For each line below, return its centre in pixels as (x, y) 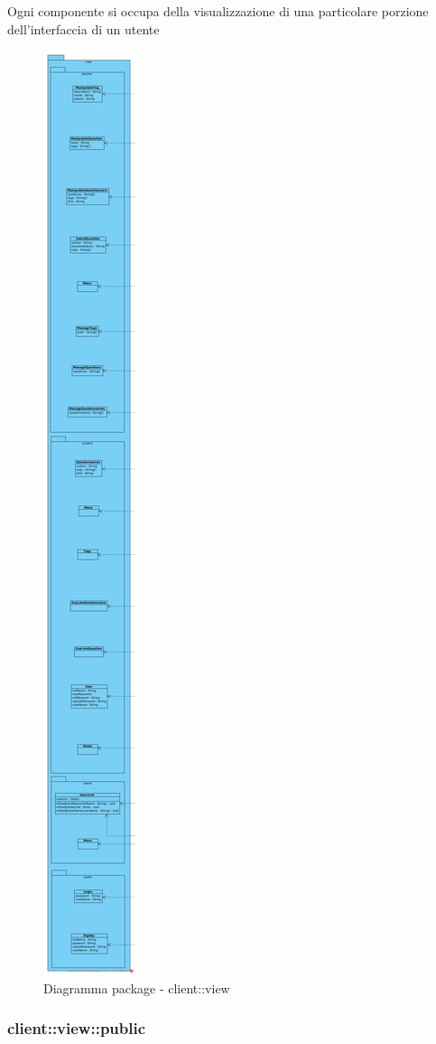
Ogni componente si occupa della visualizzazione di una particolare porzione (218, 11)
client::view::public (77, 1028)
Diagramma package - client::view (137, 988)
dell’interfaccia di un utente (83, 28)
